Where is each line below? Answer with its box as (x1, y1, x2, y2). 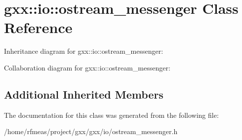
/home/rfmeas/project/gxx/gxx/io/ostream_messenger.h (4, 126, 178, 137)
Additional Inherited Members (4, 86, 163, 102)
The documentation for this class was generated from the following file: (4, 109, 219, 120)
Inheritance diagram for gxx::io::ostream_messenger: (4, 46, 163, 56)
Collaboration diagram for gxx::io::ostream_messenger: (4, 62, 170, 72)
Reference (4, 17, 73, 37)
